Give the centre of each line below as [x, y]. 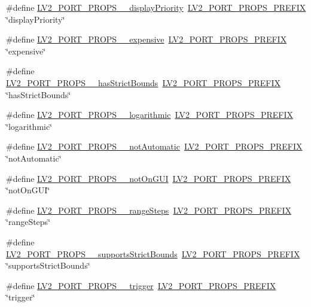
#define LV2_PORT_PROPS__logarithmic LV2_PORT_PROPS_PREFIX [150, 115]
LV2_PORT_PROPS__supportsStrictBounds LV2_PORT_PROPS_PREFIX [153, 253]
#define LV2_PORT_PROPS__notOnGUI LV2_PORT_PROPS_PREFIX [149, 178]
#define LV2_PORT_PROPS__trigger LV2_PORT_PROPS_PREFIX [141, 285]
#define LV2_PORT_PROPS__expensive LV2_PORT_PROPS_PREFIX [147, 39]
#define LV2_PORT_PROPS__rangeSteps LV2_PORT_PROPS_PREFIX [149, 210]
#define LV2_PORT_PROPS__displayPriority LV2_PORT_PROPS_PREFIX [156, 7]
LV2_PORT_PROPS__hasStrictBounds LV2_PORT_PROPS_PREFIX [143, 82]
